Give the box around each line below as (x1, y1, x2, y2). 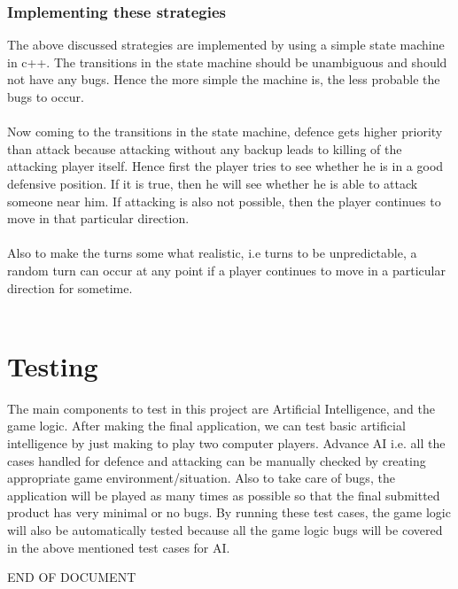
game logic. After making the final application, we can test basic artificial (7, 416, 406, 435)
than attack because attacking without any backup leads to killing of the (7, 139, 402, 158)
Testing (7, 347, 98, 384)
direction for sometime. (7, 278, 133, 297)
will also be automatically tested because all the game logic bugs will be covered (7, 521, 443, 539)
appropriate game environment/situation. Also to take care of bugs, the (7, 469, 395, 487)
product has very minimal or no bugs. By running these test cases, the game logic (7, 503, 451, 522)
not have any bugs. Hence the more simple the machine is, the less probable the (7, 70, 440, 89)
